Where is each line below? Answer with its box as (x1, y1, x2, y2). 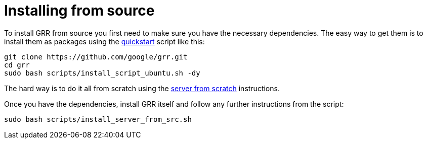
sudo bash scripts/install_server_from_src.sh (4, 115, 192, 123)
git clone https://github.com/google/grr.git (4, 52, 188, 61)
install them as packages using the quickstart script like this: (4, 37, 205, 46)
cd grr (4, 60, 30, 69)
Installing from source (4, 2, 155, 19)
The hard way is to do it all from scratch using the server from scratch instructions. (4, 84, 280, 93)
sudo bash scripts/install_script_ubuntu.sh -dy (4, 68, 200, 77)
